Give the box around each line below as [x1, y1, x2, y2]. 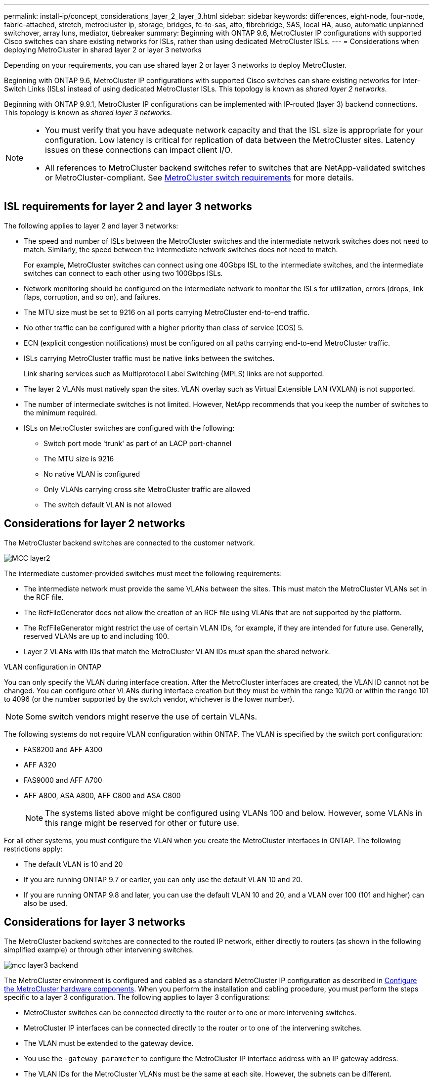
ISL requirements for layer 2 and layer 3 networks [4, 200, 252, 213]
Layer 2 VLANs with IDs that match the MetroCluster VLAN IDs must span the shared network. [24, 647, 330, 656]
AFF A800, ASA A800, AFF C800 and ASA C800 [24, 791, 181, 800]
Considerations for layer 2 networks [4, 517, 185, 530]
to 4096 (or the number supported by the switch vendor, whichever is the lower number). [4, 694, 295, 703]
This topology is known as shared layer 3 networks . [4, 108, 173, 117]
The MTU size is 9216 [43, 454, 114, 463]
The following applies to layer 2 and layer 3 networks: [4, 221, 178, 230]
